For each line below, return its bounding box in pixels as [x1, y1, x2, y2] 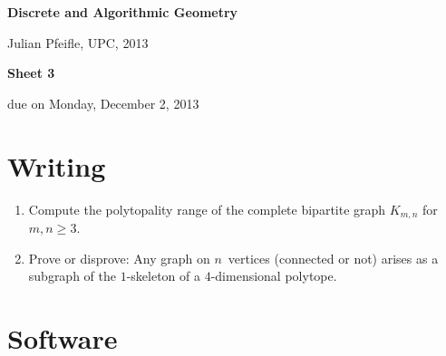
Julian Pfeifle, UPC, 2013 [7, 33, 149, 52]
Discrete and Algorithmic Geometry [7, 3, 238, 21]
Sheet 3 [7, 63, 55, 82]
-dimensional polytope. [210, 266, 337, 285]
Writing [7, 147, 106, 184]
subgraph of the [28, 266, 116, 285]
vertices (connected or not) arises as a [228, 248, 439, 267]
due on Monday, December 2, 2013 [7, 93, 199, 112]
